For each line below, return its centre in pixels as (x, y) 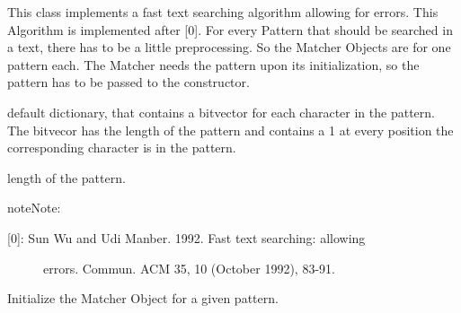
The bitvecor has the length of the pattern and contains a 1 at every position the (230, 130)
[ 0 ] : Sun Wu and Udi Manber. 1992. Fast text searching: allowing (186, 237)
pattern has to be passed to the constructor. (129, 82)
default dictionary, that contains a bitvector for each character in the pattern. (221, 112)
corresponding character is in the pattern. (122, 148)
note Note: (34, 208)
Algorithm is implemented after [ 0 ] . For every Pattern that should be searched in (230, 29)
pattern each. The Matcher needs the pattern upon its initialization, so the (213, 64)
